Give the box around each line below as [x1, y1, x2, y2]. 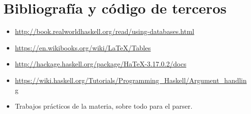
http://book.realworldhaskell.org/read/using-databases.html [15, 26, 194, 36]
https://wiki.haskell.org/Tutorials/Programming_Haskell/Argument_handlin [15, 75, 247, 85]
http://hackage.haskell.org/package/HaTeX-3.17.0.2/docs [15, 59, 187, 69]
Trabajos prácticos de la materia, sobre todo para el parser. [15, 101, 193, 111]
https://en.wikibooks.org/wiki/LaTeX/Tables [15, 42, 151, 52]
